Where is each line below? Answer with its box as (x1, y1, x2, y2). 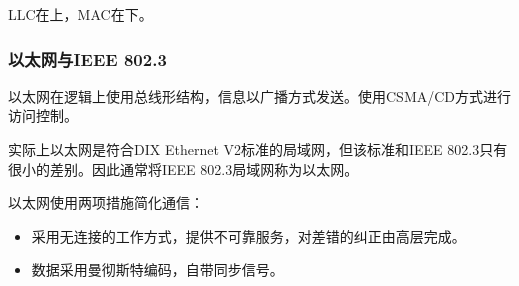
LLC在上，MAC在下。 (8, 4, 153, 24)
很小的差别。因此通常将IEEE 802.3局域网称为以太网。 (8, 158, 359, 179)
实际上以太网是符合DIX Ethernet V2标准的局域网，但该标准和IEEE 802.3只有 (8, 139, 508, 159)
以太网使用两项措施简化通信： (8, 192, 204, 213)
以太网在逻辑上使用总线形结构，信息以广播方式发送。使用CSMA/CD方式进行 (8, 85, 512, 106)
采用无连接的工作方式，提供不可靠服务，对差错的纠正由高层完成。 (31, 225, 466, 246)
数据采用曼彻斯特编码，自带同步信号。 (31, 259, 284, 280)
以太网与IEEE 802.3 (8, 46, 167, 71)
